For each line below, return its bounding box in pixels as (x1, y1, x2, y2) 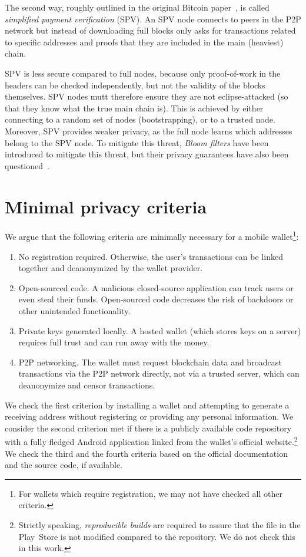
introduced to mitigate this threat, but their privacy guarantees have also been (5, 148, 289, 160)
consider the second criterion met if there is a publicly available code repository (5, 421, 292, 434)
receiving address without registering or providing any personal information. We (5, 410, 294, 423)
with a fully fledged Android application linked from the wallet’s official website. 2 (5, 434, 298, 448)
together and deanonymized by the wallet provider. (18, 262, 203, 274)
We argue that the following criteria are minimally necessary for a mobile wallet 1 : (5, 229, 299, 243)
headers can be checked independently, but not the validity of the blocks (5, 78, 265, 91)
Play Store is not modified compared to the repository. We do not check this (18, 530, 295, 542)
